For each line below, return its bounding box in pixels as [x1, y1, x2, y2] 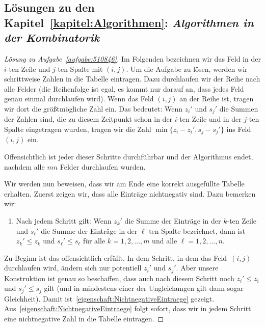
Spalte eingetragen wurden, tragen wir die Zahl [4, 124, 151, 134]
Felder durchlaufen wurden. [60, 161, 146, 172]
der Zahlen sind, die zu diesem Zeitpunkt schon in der [4, 114, 173, 124]
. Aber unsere [176, 262, 219, 273]
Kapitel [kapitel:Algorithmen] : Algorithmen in [4, 14, 254, 30]
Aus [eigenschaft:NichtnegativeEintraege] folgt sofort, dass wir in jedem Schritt [4, 303, 251, 314]
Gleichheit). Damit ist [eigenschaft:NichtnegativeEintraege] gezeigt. [4, 293, 215, 304]
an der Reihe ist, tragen [179, 93, 254, 104]
